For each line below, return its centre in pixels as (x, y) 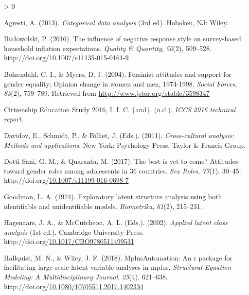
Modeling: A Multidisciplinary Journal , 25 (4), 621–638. (86, 277)
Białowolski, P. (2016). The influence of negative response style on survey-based (123, 39)
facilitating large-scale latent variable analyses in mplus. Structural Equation (118, 267)
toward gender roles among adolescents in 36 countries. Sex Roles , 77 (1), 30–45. (123, 170)
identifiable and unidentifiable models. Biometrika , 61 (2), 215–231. (103, 206)
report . (14, 119)
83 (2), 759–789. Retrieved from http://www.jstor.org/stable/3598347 (107, 93)
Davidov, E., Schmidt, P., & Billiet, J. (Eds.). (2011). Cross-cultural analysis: (119, 135)
